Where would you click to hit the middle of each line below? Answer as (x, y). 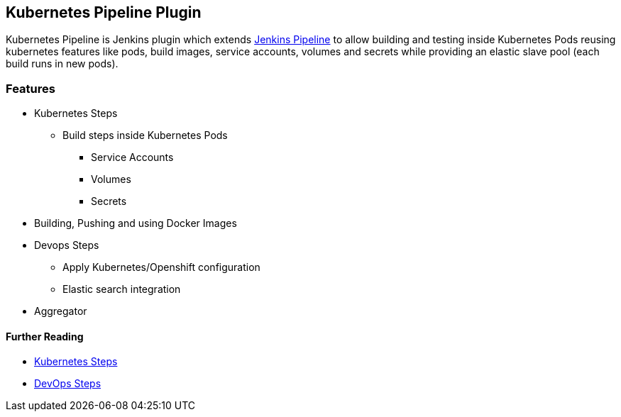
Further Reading (45, 336)
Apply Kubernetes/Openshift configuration (161, 267)
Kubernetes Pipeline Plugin (104, 12)
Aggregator (61, 311)
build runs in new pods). (62, 64)
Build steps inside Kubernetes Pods (145, 135)
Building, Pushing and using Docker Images (136, 223)
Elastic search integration (122, 289)
